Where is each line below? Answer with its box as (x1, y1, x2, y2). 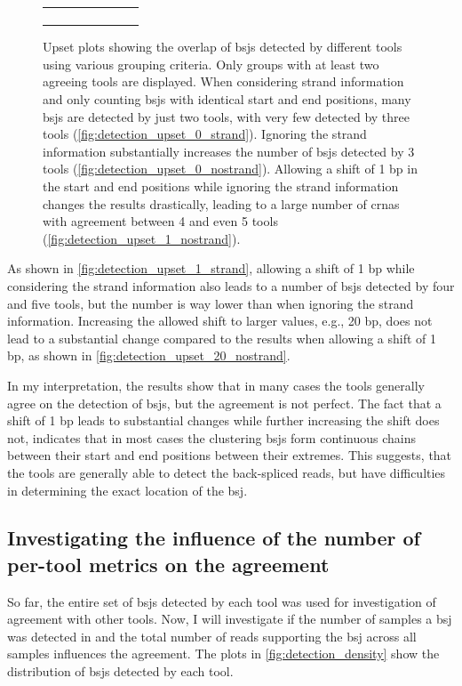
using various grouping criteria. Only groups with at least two (43, 54, 379, 73)
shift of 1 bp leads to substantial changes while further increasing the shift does (7, 411, 440, 430)
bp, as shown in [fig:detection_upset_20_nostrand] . (7, 346, 291, 365)
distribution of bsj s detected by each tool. (7, 662, 234, 681)
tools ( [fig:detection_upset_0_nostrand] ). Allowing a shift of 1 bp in (43, 159, 418, 178)
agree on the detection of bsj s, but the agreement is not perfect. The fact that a (7, 393, 442, 412)
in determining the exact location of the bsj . (7, 480, 248, 499)
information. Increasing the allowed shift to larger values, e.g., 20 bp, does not (7, 311, 433, 330)
